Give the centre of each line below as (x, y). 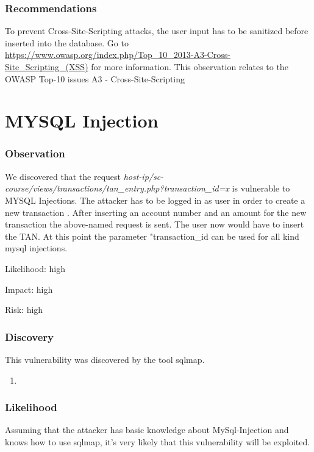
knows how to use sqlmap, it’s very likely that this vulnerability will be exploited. (158, 441)
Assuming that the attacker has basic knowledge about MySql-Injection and (147, 430)
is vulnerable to (261, 188)
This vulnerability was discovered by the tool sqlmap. (105, 359)
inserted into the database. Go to (67, 42)
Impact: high (29, 289)
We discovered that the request (63, 176)
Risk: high (24, 310)
